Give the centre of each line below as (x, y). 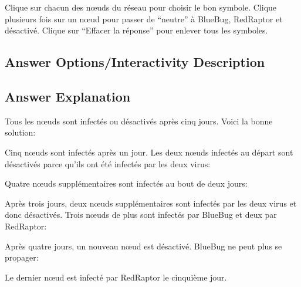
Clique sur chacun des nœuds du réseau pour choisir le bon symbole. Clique (141, 7)
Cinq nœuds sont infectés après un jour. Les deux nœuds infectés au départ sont (149, 152)
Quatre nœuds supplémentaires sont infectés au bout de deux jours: (126, 183)
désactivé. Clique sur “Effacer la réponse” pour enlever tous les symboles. (136, 30)
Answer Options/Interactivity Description (135, 62)
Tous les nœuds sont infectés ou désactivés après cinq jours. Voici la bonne (139, 121)
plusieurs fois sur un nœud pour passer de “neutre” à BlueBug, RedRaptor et (144, 18)
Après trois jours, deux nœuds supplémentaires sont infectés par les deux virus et (151, 203)
